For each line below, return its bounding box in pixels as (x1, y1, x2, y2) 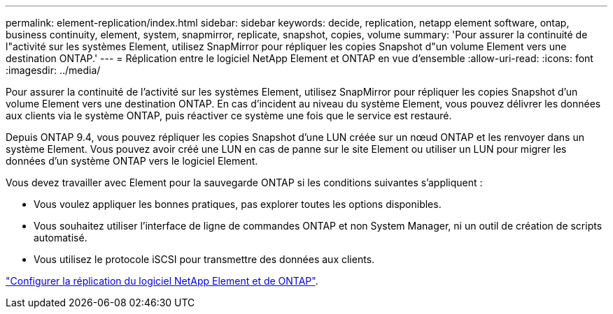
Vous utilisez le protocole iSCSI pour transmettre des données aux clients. (34, 253, 375, 265)
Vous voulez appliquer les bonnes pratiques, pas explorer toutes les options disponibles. (34, 198, 442, 210)
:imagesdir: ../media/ (6, 64, 101, 76)
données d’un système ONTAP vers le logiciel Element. (6, 155, 258, 167)
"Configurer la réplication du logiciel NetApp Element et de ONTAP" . (6, 275, 318, 287)
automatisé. (34, 232, 87, 244)
